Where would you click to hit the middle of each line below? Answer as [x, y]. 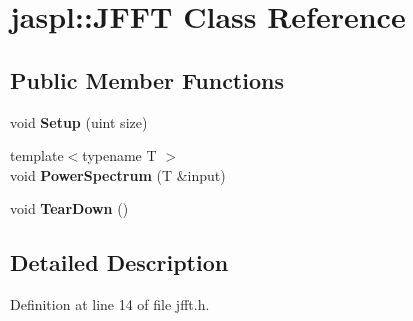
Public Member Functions [147, 79]
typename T [119, 155]
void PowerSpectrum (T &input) [118, 174]
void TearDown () [69, 208]
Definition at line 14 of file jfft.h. [110, 304]
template [37, 155]
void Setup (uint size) [79, 121]
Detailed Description [119, 262]
